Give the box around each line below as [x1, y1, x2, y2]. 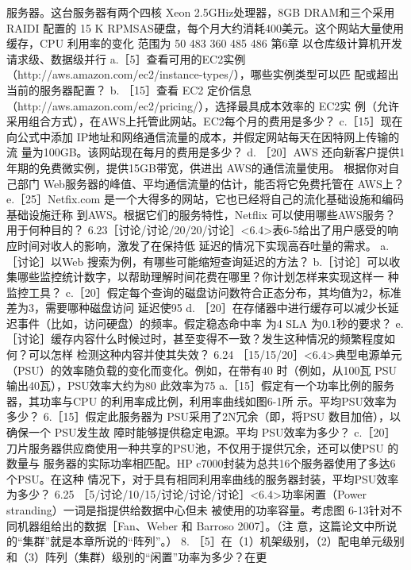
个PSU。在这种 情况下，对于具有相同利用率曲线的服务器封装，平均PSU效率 [6, 470, 399, 487]
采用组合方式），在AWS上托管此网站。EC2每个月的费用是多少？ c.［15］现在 [6, 113, 403, 129]
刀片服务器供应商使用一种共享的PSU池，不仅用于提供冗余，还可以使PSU [6, 439, 384, 456]
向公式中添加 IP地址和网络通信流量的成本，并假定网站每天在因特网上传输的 [6, 128, 400, 144]
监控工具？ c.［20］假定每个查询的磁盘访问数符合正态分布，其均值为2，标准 [6, 283, 401, 300]
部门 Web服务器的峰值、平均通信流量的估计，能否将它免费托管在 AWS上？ [17, 175, 405, 191]
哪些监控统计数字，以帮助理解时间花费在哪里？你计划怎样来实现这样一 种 [17, 268, 399, 285]
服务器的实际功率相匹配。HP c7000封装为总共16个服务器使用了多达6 [43, 455, 396, 472]
